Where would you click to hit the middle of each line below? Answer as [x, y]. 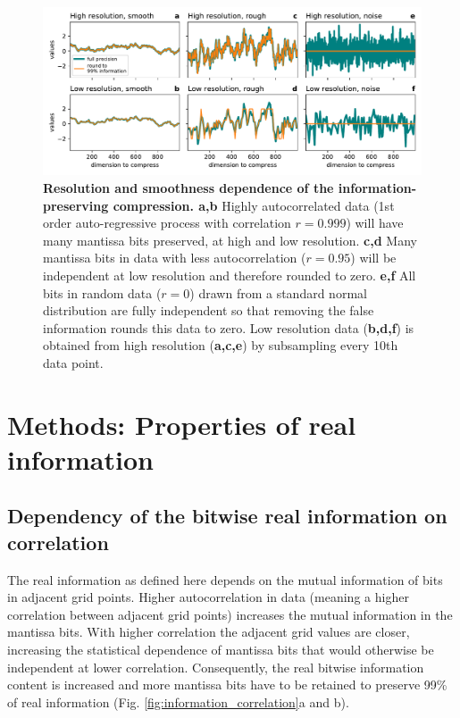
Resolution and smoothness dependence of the [188, 187]
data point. [73, 362]
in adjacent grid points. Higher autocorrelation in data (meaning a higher [208, 597]
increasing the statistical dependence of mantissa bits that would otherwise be [221, 650]
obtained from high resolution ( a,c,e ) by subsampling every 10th [221, 345]
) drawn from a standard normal [278, 292]
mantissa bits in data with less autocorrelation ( [175, 258]
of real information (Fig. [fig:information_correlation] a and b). [178, 701]
